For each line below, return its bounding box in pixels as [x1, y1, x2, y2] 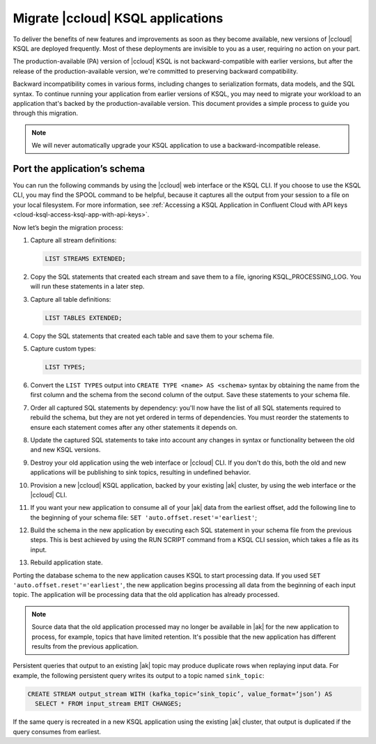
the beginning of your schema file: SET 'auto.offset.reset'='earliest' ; [30, 513, 258, 522]
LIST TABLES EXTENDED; [45, 313, 123, 322]
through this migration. [13, 109, 78, 118]
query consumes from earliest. [13, 727, 101, 736]
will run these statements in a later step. [30, 282, 145, 290]
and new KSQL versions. [30, 446, 101, 454]
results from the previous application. [31, 642, 139, 651]
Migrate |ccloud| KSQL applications [13, 10, 224, 26]
